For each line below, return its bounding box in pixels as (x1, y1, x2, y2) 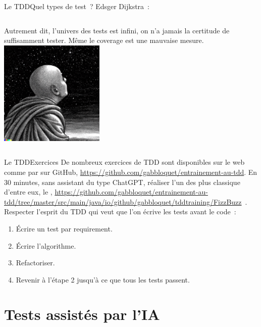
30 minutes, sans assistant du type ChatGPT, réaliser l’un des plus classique (4, 176, 240, 187)
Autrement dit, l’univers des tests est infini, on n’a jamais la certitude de (4, 25, 230, 35)
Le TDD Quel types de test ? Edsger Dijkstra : (4, 1, 149, 11)
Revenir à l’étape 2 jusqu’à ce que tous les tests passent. (16, 274, 190, 285)
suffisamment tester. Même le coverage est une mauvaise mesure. (4, 35, 204, 45)
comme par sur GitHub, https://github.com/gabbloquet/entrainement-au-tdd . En (4, 166, 257, 177)
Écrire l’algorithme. (16, 240, 76, 251)
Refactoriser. (16, 257, 55, 268)
